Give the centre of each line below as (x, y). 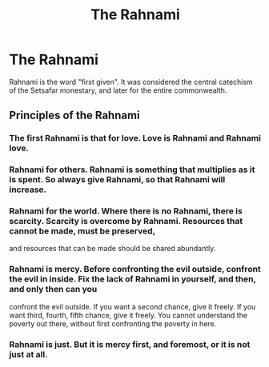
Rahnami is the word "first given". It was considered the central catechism (131, 82)
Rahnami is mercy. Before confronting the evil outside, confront (135, 269)
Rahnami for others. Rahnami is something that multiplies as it (132, 170)
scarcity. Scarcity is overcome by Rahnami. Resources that (126, 221)
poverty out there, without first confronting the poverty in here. (113, 323)
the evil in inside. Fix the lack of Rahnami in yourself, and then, (132, 279)
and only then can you (53, 289)
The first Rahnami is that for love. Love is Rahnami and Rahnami (135, 138)
